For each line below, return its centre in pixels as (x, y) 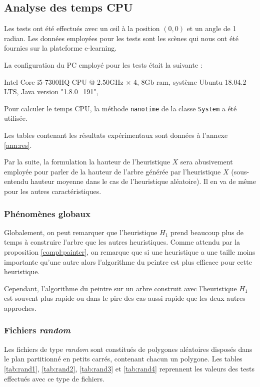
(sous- (240, 171)
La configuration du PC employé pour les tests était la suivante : (103, 64)
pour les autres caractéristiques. (53, 191)
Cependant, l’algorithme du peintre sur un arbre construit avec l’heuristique (120, 288)
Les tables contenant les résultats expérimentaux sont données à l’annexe (116, 135)
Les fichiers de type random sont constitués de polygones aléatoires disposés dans (128, 349)
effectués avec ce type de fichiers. (54, 378)
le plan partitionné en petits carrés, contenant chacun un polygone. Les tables (123, 359)
